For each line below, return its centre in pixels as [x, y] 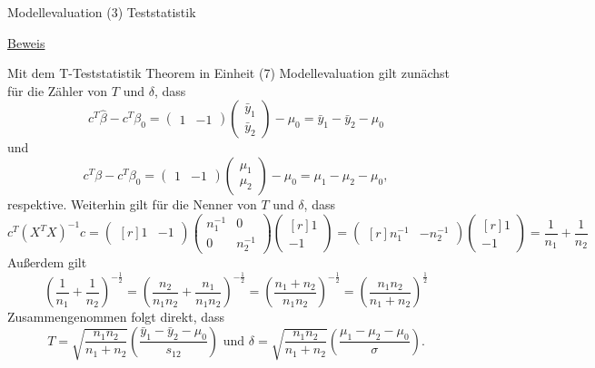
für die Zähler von [58, 90]
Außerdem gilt [47, 262]
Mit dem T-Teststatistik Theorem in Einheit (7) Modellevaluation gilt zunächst [229, 73]
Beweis [26, 42]
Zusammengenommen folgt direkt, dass [116, 317]
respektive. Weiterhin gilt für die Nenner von [132, 203]
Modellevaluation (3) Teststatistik [102, 12]
